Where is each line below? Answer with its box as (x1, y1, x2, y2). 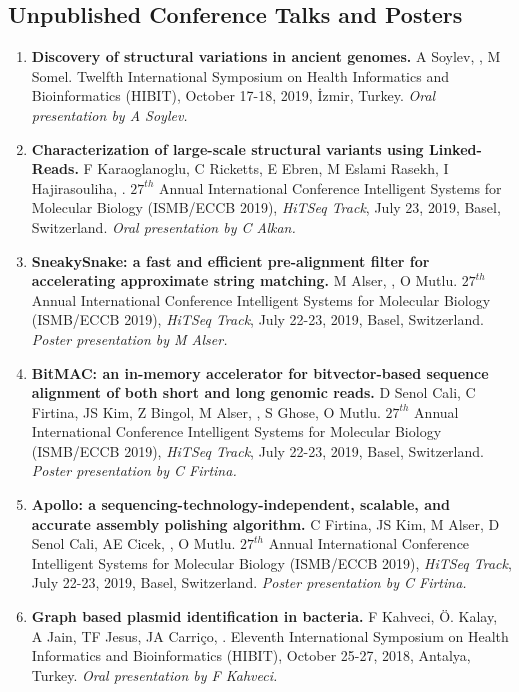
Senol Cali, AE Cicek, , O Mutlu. (31, 533, 236, 554)
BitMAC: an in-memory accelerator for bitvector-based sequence (31, 362, 489, 383)
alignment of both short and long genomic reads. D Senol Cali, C (31, 382, 476, 403)
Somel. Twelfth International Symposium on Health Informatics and (31, 65, 449, 86)
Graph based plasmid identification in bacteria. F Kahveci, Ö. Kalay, (31, 606, 498, 627)
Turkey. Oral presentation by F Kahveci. (31, 664, 278, 685)
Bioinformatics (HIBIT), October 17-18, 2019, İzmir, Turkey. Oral (31, 85, 436, 106)
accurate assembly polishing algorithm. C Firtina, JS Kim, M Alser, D (31, 513, 500, 534)
